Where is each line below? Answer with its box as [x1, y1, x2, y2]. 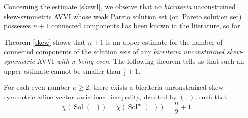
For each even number [4, 82, 70, 92]
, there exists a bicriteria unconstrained [89, 82, 207, 92]
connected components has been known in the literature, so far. [51, 20, 242, 31]
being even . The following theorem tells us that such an [78, 56, 244, 66]
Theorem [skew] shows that [4, 37, 86, 47]
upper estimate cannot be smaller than [4, 65, 121, 76]
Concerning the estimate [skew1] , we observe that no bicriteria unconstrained [4, 1, 236, 11]
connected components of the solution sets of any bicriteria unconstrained [4, 46, 224, 57]
